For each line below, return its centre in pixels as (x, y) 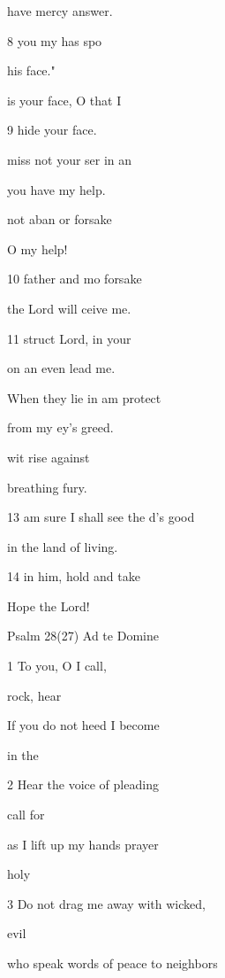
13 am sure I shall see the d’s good (101, 517)
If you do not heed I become (83, 725)
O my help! (37, 248)
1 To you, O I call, (57, 666)
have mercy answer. (60, 11)
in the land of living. (63, 546)
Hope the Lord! (49, 605)
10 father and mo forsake (75, 279)
